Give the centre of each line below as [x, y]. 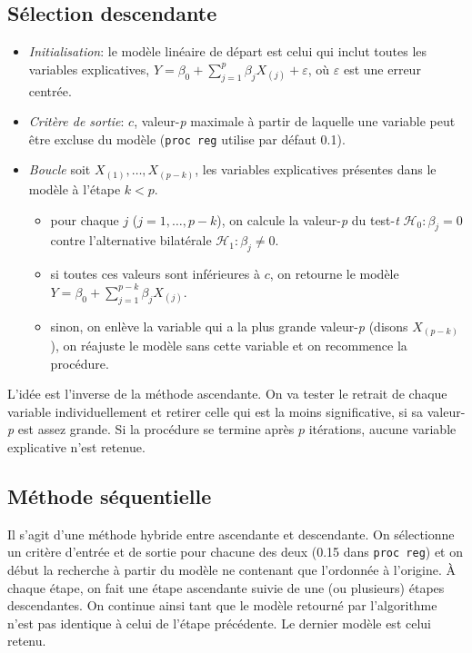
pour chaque [85, 219]
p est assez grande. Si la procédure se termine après [151, 429]
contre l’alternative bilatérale [131, 240]
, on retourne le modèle [334, 274]
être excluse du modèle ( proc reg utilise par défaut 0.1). [187, 139]
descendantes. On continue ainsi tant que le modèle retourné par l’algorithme [222, 605]
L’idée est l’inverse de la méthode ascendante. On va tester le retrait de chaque [227, 394]
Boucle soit [60, 169]
